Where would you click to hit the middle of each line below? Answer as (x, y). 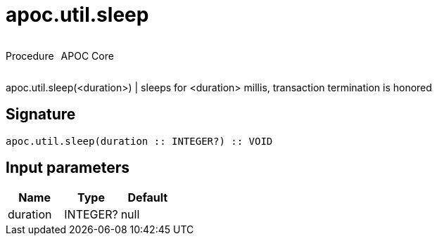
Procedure (30, 56)
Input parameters (68, 168)
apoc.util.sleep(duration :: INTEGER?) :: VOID (139, 141)
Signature (41, 115)
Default (148, 198)
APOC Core (87, 56)
